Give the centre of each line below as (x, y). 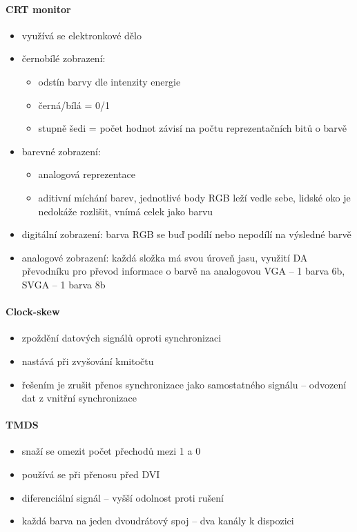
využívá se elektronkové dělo (81, 35)
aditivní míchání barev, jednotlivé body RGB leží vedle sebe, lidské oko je (194, 197)
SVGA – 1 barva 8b (64, 284)
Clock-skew (33, 312)
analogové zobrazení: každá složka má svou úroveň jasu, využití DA (165, 257)
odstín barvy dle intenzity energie (109, 81)
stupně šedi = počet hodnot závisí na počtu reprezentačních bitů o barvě (193, 128)
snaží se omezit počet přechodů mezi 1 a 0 (111, 451)
